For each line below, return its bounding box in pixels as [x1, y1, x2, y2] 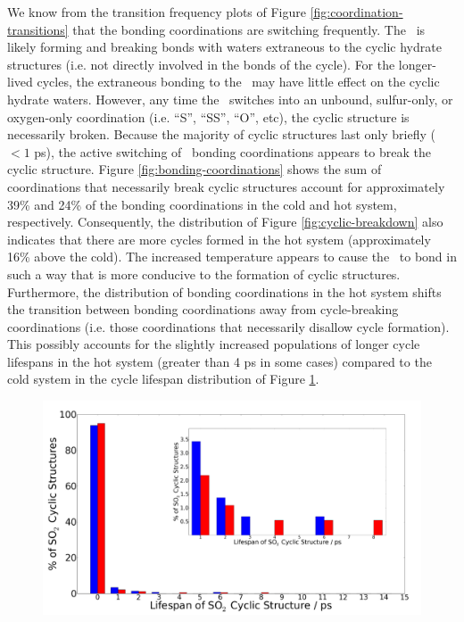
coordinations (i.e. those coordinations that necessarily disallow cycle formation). [7, 317, 450, 336]
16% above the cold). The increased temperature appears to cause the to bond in [7, 247, 457, 266]
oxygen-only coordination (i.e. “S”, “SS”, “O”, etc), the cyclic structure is [7, 107, 410, 126]
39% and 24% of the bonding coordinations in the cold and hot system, [7, 195, 397, 213]
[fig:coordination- [310, 3, 403, 21]
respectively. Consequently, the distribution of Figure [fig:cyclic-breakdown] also [7, 212, 443, 231]
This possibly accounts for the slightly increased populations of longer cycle [7, 335, 420, 353]
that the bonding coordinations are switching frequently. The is [72, 20, 426, 38]
